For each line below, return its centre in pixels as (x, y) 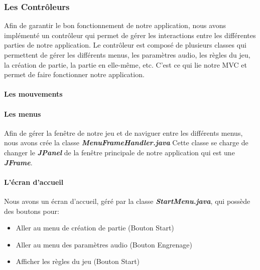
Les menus (23, 113)
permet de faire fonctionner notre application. (74, 74)
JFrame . (18, 162)
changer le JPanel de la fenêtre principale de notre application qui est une (119, 152)
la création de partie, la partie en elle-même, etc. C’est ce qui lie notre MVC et (125, 64)
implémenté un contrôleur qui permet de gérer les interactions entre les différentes (130, 35)
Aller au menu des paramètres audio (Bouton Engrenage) (104, 244)
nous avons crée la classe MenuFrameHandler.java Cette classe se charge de (126, 143)
